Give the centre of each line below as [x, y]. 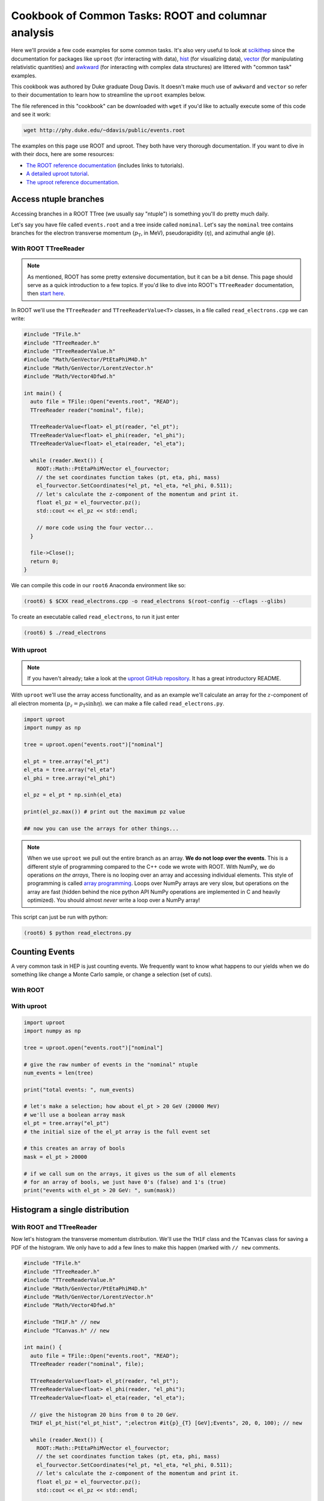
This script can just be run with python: [59, 917]
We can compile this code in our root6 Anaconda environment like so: [98, 585]
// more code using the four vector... [95, 528]
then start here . [46, 294]
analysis [32, 32]
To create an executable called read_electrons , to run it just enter [95, 617]
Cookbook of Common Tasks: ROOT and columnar [139, 16]
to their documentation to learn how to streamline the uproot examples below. [108, 95]
